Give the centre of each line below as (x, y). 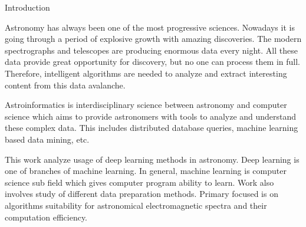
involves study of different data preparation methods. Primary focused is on (142, 194)
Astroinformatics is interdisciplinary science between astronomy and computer (146, 105)
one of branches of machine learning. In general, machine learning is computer (146, 171)
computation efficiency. (46, 217)
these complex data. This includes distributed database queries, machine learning (152, 128)
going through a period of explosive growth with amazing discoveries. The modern (153, 39)
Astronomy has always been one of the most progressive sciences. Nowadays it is (150, 27)
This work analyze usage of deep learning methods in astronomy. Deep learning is (152, 159)
